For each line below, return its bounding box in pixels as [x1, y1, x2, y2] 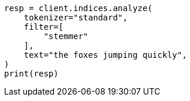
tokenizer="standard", [23, 13, 128, 22]
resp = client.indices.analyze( [4, 4, 152, 13]
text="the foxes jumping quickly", [23, 50, 187, 60]
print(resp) [4, 69, 59, 78]
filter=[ [23, 22, 64, 32]
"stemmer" [43, 32, 89, 41]
